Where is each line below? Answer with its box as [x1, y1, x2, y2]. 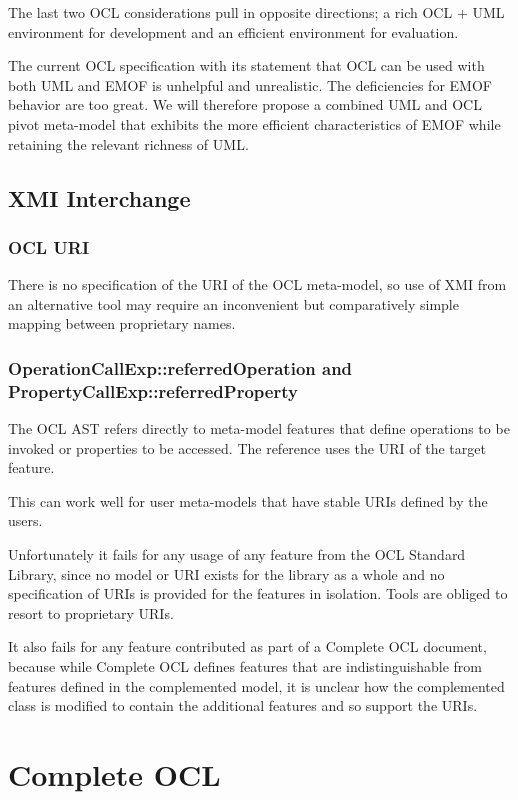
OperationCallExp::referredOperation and [8, 355, 353, 380]
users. [8, 510, 43, 531]
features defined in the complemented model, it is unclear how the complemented [8, 675, 505, 696]
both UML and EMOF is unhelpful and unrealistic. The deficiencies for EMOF [8, 74, 492, 95]
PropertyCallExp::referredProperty [8, 378, 298, 403]
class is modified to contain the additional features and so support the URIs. [8, 695, 478, 716]
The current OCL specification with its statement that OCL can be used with [8, 55, 485, 76]
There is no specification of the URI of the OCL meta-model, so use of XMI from [8, 274, 507, 295]
